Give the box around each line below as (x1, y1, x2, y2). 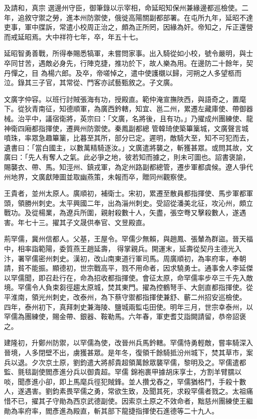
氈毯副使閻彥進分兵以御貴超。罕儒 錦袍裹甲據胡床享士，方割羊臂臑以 (17, 367, 242, 377)
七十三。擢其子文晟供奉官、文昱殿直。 (24, 217, 149, 227)
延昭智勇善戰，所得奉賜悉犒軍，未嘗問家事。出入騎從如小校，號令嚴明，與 (4, 48, 246, 58)
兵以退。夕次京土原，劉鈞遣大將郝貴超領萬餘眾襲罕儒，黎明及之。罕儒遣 (4, 357, 239, 367)
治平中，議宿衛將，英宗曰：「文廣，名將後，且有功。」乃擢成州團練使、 (17, 113, 246, 123)
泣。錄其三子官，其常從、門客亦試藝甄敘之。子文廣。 (4, 77, 177, 88)
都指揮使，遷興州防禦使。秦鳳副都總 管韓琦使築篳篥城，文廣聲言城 (31, 123, 249, 133)
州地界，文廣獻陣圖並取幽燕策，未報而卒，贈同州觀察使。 (4, 171, 191, 182)
